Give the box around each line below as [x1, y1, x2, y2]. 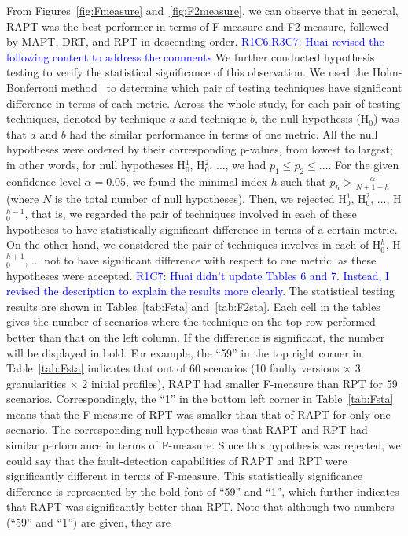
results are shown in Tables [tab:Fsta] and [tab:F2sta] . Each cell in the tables [6, 298, 380, 314]
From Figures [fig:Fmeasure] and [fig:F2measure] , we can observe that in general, [6, 2, 399, 18]
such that [281, 172, 326, 189]
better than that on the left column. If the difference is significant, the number [6, 328, 385, 345]
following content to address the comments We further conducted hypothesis [6, 48, 375, 65]
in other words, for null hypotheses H [6, 156, 186, 172]
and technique [178, 110, 247, 127]
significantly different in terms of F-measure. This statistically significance [6, 468, 363, 484]
